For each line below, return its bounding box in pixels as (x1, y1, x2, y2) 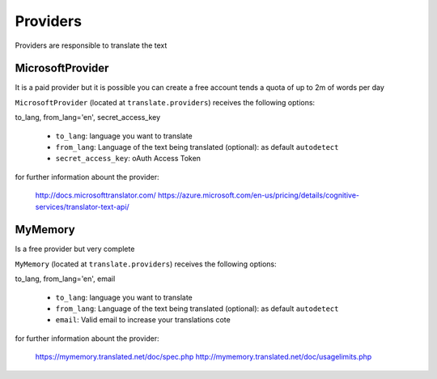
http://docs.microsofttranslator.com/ (35, 190, 157, 200)
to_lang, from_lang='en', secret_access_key (15, 113, 161, 122)
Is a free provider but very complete (15, 244, 135, 254)
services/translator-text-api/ (35, 202, 129, 211)
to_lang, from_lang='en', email (15, 274, 116, 283)
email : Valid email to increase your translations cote (55, 315, 231, 325)
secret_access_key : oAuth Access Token (55, 154, 202, 164)
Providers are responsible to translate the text (15, 40, 168, 50)
